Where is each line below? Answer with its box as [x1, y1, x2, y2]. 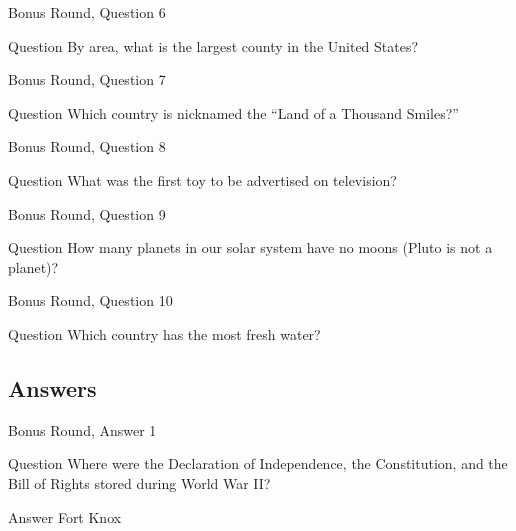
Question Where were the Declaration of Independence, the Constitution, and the [8, 453, 508, 474]
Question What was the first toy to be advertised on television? [8, 169, 397, 190]
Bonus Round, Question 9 [8, 203, 166, 224]
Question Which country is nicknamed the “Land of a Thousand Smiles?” [8, 102, 459, 123]
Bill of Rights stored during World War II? [8, 472, 271, 493]
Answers [8, 372, 97, 403]
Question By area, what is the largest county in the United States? [8, 35, 419, 56]
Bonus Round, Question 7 [8, 69, 166, 90]
